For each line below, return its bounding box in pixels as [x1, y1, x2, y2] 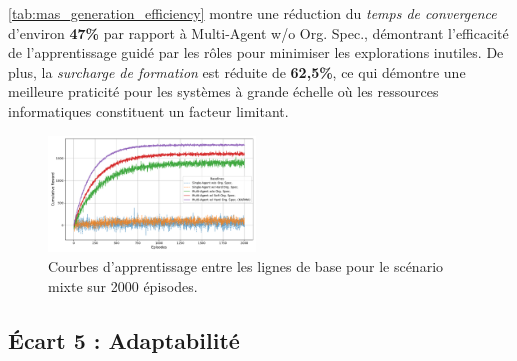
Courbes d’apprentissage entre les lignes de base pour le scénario [48, 256, 444, 277]
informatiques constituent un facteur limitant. [8, 100, 289, 121]
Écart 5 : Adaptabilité [8, 324, 240, 355]
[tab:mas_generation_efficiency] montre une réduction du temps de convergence [8, 3, 497, 23]
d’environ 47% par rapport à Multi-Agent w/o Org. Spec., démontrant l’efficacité [8, 22, 509, 43]
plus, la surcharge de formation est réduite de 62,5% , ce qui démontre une [8, 61, 466, 82]
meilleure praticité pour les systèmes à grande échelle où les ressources [8, 81, 439, 102]
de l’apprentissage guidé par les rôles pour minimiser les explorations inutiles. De [8, 42, 504, 63]
